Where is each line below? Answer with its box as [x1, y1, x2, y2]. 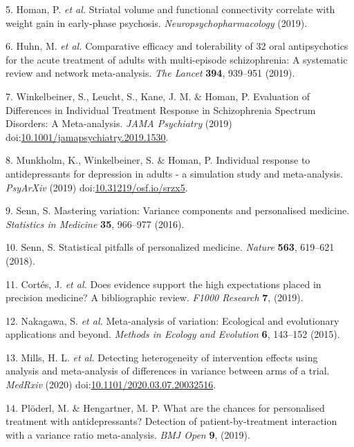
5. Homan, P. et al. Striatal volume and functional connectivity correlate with [6, 2, 335, 16]
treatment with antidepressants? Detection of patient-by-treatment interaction [6, 414, 337, 428]
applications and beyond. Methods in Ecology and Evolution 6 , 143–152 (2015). [6, 327, 340, 341]
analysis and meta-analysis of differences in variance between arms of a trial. [6, 363, 330, 378]
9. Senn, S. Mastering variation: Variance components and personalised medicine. [6, 203, 350, 218]
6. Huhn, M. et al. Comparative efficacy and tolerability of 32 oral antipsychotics [6, 39, 348, 53]
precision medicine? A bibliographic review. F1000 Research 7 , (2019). [6, 290, 304, 305]
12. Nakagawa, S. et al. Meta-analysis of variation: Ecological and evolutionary [6, 313, 339, 327]
